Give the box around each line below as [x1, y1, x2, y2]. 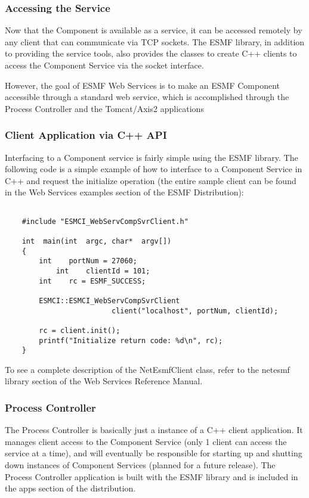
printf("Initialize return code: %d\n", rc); [39, 336, 223, 345]
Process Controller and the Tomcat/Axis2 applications [5, 102, 204, 114]
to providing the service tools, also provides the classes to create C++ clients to [5, 47, 297, 60]
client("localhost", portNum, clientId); [111, 306, 279, 315]
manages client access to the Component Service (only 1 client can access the [5, 435, 287, 447]
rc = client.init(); [39, 326, 120, 335]
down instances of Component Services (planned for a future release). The [5, 459, 276, 471]
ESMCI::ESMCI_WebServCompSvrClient [39, 296, 180, 305]
